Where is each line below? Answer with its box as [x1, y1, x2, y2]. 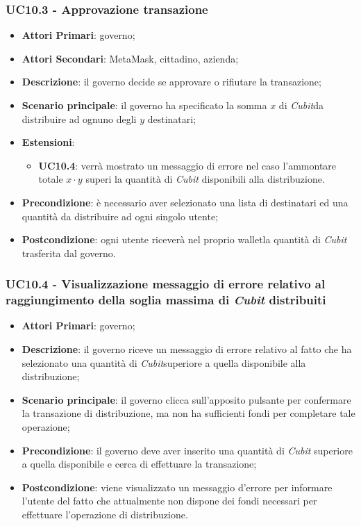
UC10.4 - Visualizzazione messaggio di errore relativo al [6, 275, 326, 293]
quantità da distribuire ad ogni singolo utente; [22, 208, 219, 223]
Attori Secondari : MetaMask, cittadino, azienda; [22, 51, 239, 65]
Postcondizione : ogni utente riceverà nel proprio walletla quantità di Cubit [22, 232, 347, 247]
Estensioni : [22, 135, 75, 149]
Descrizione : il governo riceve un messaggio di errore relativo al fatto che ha [22, 342, 352, 356]
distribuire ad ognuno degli [22, 111, 137, 126]
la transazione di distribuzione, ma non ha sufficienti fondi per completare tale [22, 406, 355, 420]
